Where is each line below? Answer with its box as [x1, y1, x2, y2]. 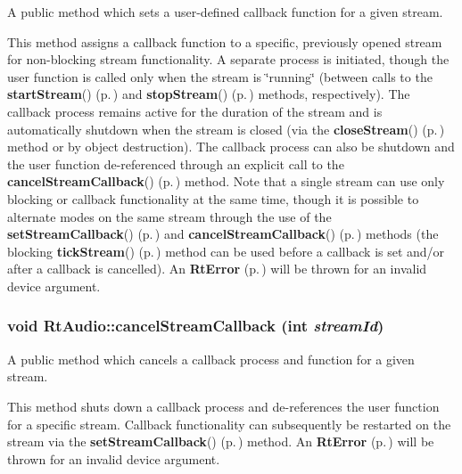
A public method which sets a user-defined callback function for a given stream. [7, 3, 443, 20]
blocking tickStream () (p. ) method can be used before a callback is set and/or [7, 241, 445, 260]
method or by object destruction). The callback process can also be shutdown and [7, 137, 455, 156]
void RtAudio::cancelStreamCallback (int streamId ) [7, 315, 384, 337]
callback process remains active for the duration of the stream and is [7, 102, 383, 120]
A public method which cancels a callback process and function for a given [7, 349, 415, 368]
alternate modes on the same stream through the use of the [7, 207, 332, 225]
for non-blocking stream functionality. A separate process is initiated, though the [7, 50, 450, 69]
